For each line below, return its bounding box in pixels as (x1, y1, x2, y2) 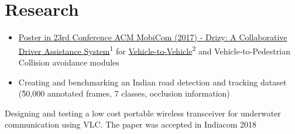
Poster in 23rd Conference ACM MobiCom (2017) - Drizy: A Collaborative (18, 31, 287, 43)
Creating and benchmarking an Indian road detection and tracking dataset (18, 75, 287, 88)
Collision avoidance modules (18, 56, 119, 68)
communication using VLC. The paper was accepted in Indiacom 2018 (5, 118, 257, 130)
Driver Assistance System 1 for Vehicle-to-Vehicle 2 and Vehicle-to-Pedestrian (18, 43, 290, 57)
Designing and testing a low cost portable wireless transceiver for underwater (5, 106, 281, 119)
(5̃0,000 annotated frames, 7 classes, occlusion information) (18, 87, 230, 99)
